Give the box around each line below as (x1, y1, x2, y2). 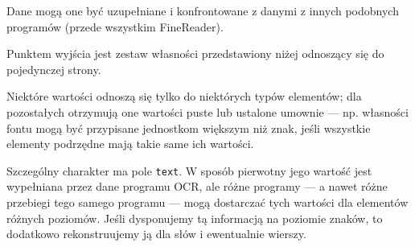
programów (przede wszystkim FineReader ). (6, 18, 224, 35)
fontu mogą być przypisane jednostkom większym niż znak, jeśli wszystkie (6, 119, 371, 136)
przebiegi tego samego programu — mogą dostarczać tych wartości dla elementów (6, 194, 409, 210)
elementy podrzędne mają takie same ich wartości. (6, 135, 254, 152)
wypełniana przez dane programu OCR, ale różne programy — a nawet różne (6, 178, 388, 195)
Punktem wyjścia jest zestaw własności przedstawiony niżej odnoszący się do (6, 45, 384, 62)
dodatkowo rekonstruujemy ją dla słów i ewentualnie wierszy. (6, 225, 306, 242)
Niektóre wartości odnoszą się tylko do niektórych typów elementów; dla (6, 88, 362, 105)
